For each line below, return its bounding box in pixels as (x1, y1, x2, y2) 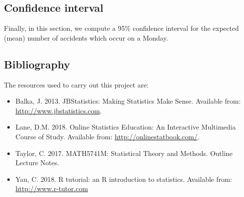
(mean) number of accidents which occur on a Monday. (4, 32, 168, 43)
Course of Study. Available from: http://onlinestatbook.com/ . (15, 131, 200, 141)
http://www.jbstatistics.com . (15, 105, 102, 115)
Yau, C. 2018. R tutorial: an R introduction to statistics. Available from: (15, 174, 232, 184)
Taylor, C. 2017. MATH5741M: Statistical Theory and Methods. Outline (15, 148, 233, 158)
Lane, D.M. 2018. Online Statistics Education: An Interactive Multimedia (15, 122, 236, 132)
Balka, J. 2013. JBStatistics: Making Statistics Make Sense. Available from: (15, 96, 241, 106)
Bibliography (4, 56, 70, 71)
